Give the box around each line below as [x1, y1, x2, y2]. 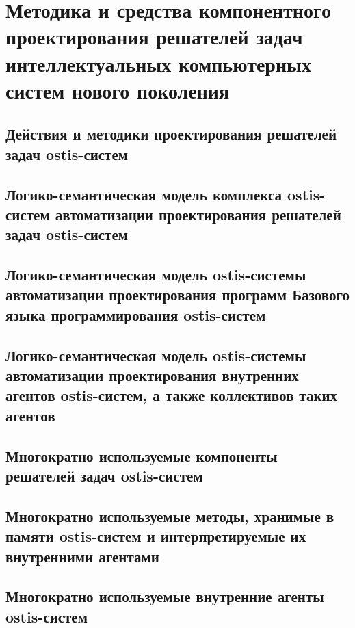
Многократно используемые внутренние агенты [5, 586, 324, 607]
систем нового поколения [5, 76, 230, 104]
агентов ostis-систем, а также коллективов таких [5, 384, 338, 406]
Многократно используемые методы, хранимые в [5, 505, 334, 526]
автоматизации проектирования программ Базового [5, 284, 350, 305]
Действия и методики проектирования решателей [5, 123, 337, 144]
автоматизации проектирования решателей [55, 203, 341, 224]
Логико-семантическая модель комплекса [5, 183, 282, 205]
